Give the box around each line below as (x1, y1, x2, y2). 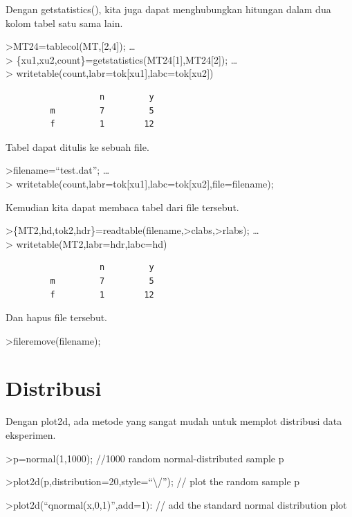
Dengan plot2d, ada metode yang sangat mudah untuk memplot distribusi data (6, 414, 342, 428)
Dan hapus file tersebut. (6, 310, 108, 325)
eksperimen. (6, 428, 56, 442)
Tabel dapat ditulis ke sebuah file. (6, 139, 149, 154)
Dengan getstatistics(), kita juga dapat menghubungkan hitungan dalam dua (6, 2, 331, 16)
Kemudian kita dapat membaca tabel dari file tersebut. (6, 199, 239, 214)
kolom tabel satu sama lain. (6, 15, 123, 30)
